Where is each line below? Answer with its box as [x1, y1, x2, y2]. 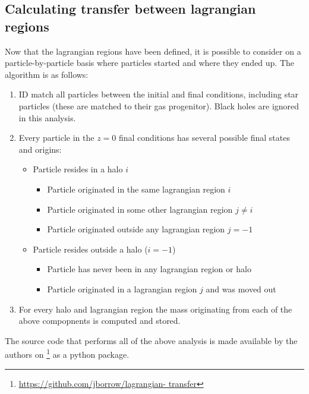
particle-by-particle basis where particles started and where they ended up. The [5, 56, 295, 69]
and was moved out [206, 282, 276, 295]
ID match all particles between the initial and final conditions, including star [18, 88, 299, 100]
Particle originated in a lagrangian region [47, 282, 197, 295]
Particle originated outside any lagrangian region [47, 223, 225, 235]
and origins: [18, 143, 62, 155]
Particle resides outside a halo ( [33, 242, 148, 255]
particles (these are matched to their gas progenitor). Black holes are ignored [18, 99, 299, 112]
